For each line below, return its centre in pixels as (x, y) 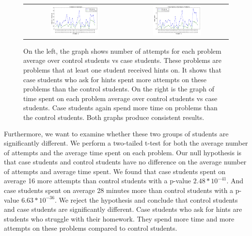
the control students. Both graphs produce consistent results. (114, 117)
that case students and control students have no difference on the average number (125, 162)
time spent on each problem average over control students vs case (120, 98)
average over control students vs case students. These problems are (123, 60)
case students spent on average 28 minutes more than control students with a (119, 190)
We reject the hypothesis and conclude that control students (148, 199)
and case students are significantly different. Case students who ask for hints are (123, 209)
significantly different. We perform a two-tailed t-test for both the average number (126, 143)
